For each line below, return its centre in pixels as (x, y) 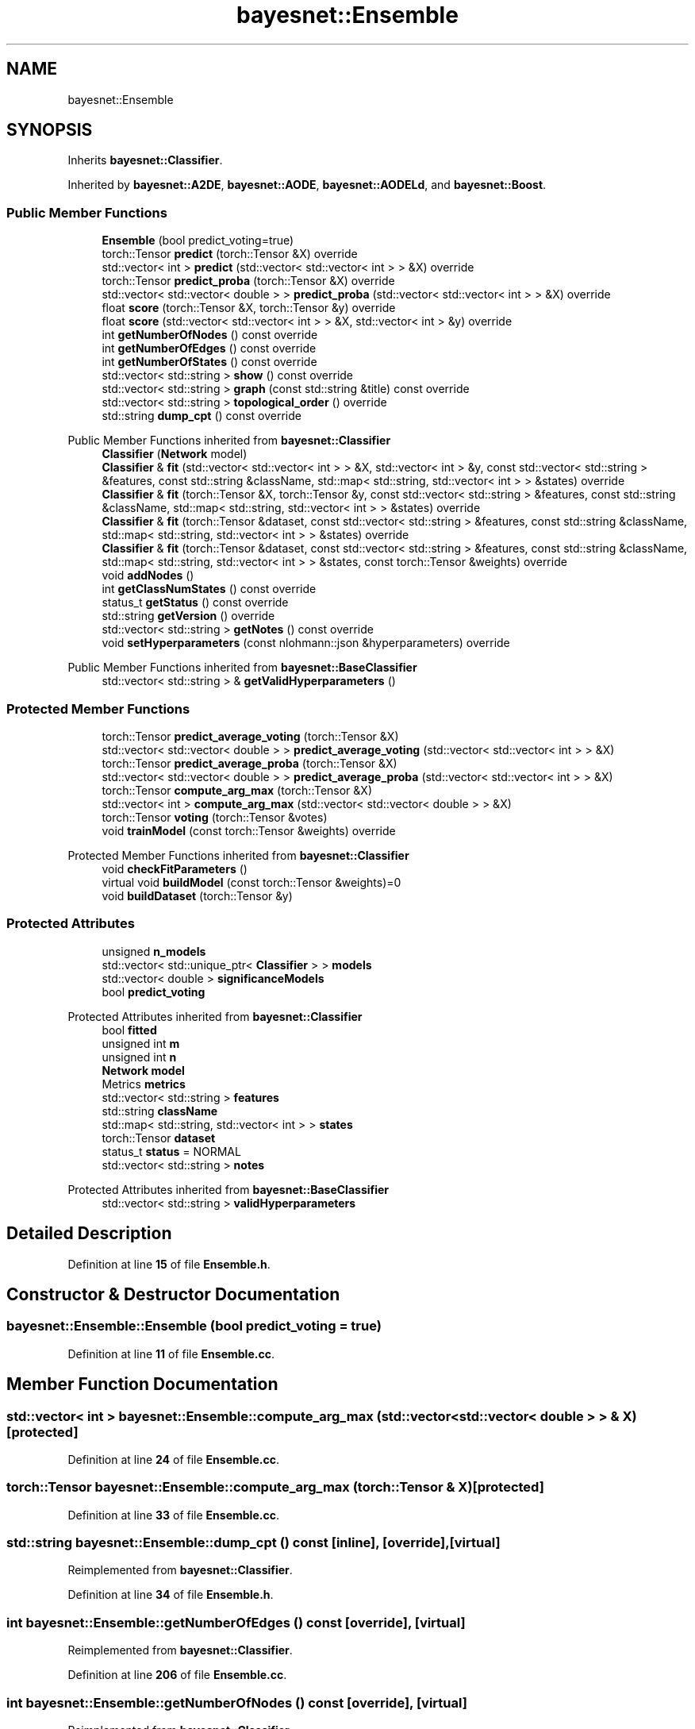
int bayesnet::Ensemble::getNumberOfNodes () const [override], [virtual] (237, 1702)
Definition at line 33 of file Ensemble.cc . (173, 1515)
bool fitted (129, 1030)
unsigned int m (141, 1043)
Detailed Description (89, 1234)
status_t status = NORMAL (171, 1151)
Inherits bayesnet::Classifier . (145, 160)
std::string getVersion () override (188, 616)
